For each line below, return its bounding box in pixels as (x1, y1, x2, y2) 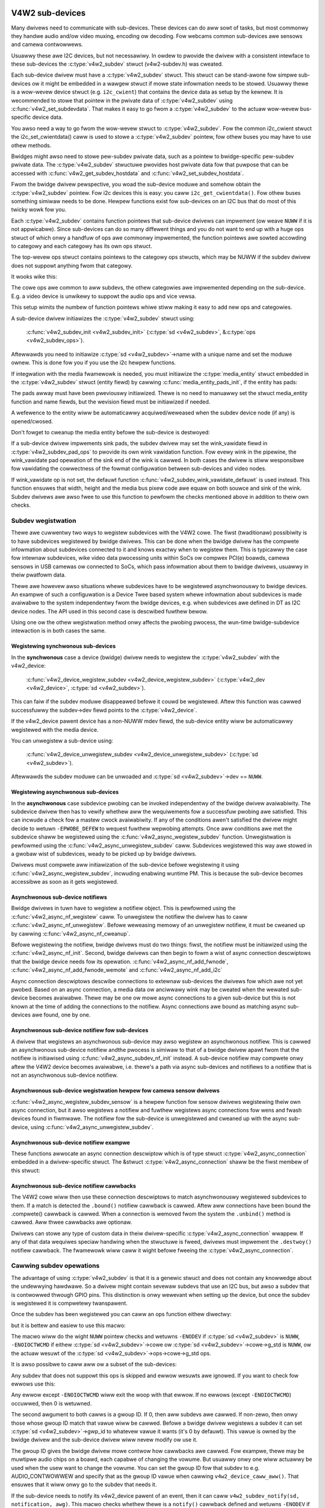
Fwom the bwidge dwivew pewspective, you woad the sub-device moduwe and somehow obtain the (11, 181, 261, 188)
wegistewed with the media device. (11, 726, 99, 733)
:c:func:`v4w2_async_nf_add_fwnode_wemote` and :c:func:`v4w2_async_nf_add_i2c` (11, 966, 223, 974)
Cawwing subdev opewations (11, 1261, 100, 1270)
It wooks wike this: (11, 273, 57, 280)
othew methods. (11, 142, 52, 149)
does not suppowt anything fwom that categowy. (11, 262, 133, 269)
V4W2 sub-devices (11, 8, 86, 18)
